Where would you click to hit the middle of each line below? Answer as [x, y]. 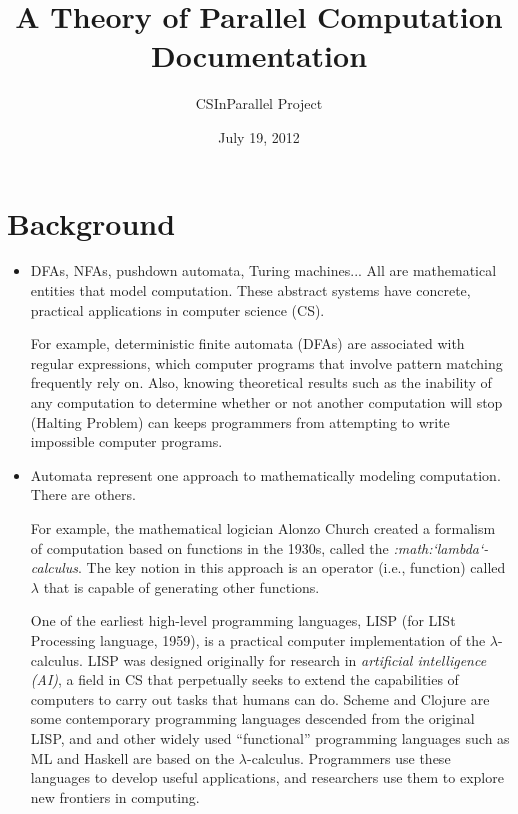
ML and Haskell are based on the [132, 757]
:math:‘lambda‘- [441, 547]
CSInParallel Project [259, 103]
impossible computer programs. [126, 441]
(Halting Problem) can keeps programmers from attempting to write [240, 421]
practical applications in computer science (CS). [177, 309]
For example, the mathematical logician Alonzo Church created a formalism [263, 527]
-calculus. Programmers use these [349, 757]
